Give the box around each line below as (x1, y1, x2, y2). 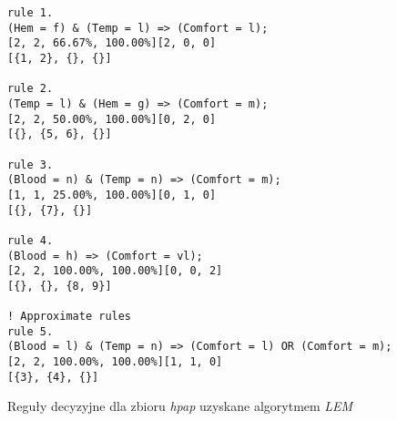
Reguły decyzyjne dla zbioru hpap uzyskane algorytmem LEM (7, 396, 353, 416)
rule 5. (7, 324, 54, 338)
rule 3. (7, 158, 54, 171)
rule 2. (7, 82, 54, 96)
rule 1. (7, 6, 54, 19)
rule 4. (7, 233, 54, 247)
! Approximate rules (7, 310, 132, 323)
